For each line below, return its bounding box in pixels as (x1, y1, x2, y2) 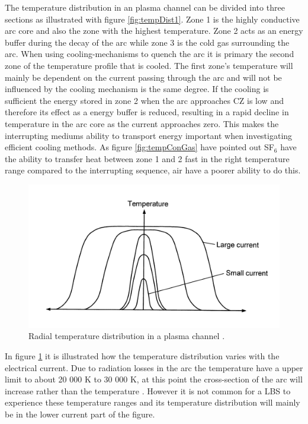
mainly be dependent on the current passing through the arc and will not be (5, 71, 282, 83)
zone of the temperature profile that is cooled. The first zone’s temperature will (5, 59, 293, 71)
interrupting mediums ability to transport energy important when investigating (5, 129, 293, 141)
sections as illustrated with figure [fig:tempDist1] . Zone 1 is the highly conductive (5, 12, 300, 25)
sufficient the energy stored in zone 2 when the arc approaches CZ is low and (5, 94, 284, 106)
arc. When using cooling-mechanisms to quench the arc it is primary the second (5, 48, 294, 60)
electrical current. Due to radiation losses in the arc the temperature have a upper (5, 361, 303, 374)
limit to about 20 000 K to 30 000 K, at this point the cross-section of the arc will (5, 373, 303, 385)
